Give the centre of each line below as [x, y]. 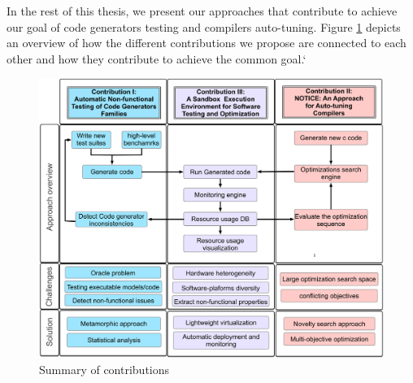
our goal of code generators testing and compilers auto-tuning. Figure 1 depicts [204, 26]
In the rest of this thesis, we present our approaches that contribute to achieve [202, 11]
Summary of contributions [104, 370]
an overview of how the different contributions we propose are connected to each [206, 43]
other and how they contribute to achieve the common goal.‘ [157, 58]
